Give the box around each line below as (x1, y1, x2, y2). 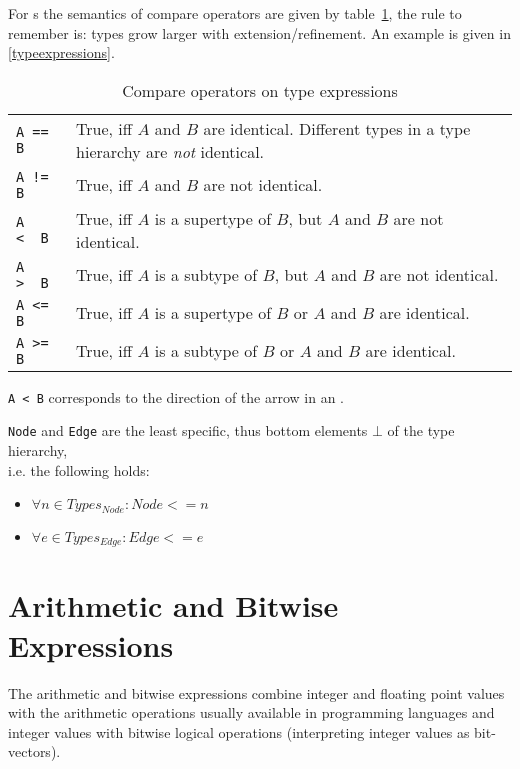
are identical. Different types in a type (203, 116, 471, 140)
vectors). (8, 741, 61, 762)
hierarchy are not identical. (76, 139, 265, 163)
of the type (387, 420, 455, 441)
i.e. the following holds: (8, 459, 150, 480)
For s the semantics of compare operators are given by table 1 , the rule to (8, 3, 462, 23)
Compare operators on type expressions (122, 78, 398, 102)
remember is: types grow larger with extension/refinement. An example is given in (8, 22, 511, 43)
